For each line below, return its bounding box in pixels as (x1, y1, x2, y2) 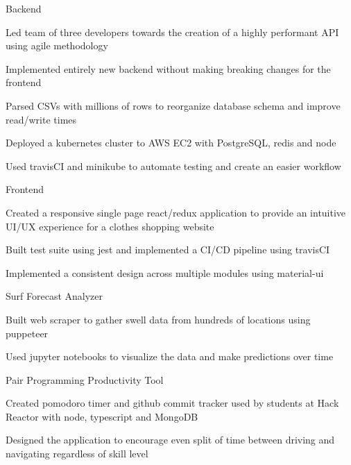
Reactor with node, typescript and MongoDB (6, 409, 198, 423)
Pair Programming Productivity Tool (6, 372, 164, 387)
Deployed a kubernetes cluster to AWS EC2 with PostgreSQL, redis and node (6, 135, 336, 150)
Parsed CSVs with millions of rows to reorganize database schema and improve (6, 98, 341, 112)
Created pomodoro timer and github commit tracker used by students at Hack (6, 396, 339, 410)
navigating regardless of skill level (6, 446, 148, 461)
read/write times (6, 112, 77, 126)
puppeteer (6, 325, 49, 340)
